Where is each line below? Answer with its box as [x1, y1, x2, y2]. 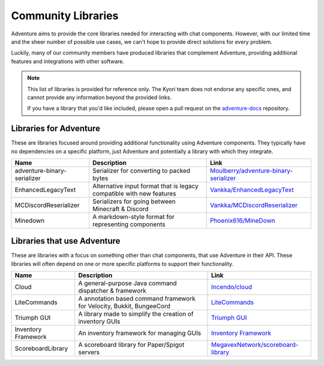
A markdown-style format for [92, 212, 175, 221]
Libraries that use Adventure [11, 236, 121, 246]
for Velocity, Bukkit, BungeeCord [78, 302, 170, 310]
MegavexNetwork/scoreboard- [211, 341, 299, 349]
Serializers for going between [92, 197, 176, 205]
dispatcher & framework [78, 287, 146, 295]
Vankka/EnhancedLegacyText [210, 185, 294, 194]
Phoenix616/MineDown [210, 216, 275, 224]
